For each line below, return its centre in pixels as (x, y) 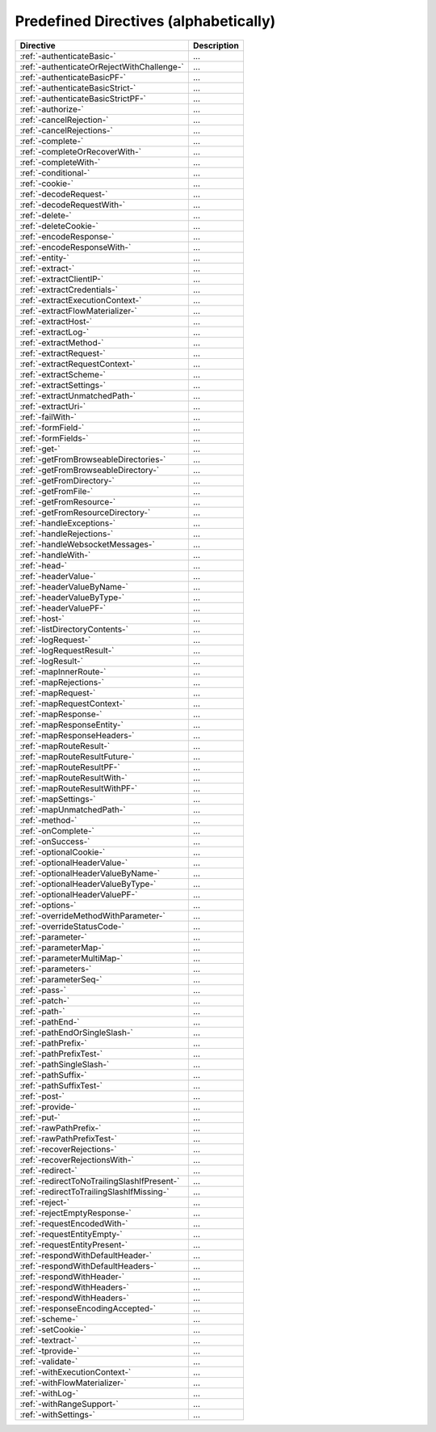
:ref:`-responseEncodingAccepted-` (88, 1308)
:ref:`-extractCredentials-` (69, 289)
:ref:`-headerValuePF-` (63, 608)
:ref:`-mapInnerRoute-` (63, 671)
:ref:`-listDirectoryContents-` (74, 629)
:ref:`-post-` (42, 1096)
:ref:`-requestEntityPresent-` (74, 1244)
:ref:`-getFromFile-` (57, 491)
